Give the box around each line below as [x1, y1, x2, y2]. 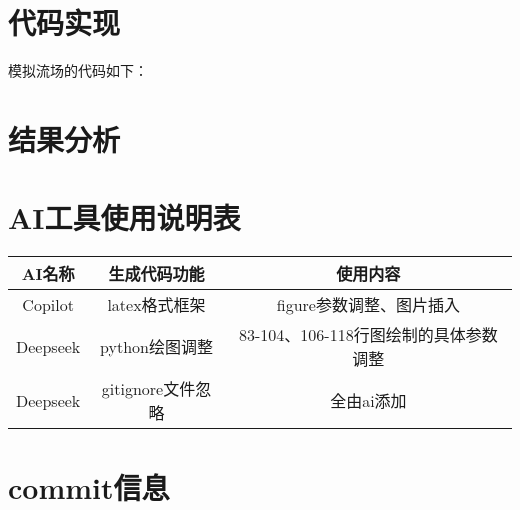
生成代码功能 [108, 262, 205, 286]
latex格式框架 [107, 293, 206, 317]
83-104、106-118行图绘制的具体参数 [239, 323, 498, 347]
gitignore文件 [101, 377, 196, 401]
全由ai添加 [330, 389, 407, 413]
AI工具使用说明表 [8, 197, 241, 238]
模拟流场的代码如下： [8, 60, 148, 81]
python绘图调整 [100, 335, 213, 359]
